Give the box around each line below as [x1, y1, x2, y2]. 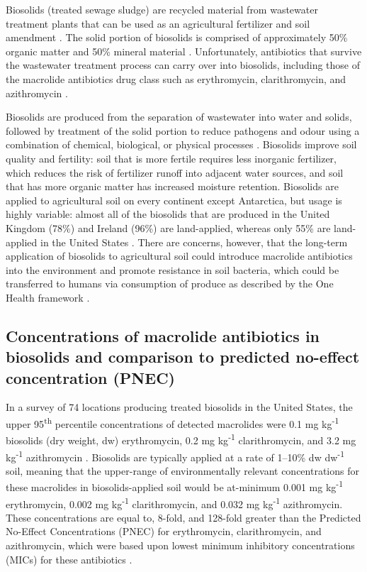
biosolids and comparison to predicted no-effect [6, 346, 360, 368]
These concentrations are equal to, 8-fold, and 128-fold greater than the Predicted [6, 510, 361, 524]
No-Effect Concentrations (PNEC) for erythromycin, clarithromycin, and [6, 524, 322, 539]
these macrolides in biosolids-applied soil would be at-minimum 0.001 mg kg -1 [6, 478, 344, 495]
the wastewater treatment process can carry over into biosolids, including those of [6, 57, 360, 72]
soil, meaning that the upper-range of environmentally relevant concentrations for [6, 463, 359, 478]
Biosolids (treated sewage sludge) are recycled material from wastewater [6, 2, 318, 16]
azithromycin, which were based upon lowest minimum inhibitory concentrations [6, 538, 355, 553]
